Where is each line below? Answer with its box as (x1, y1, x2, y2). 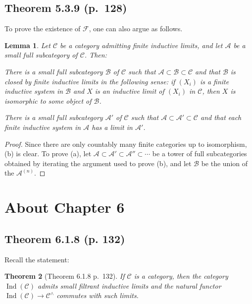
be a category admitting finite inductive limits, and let (60, 40, 223, 50)
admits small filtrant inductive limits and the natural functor (38, 280, 221, 291)
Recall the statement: (4, 254, 69, 264)
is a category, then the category (134, 271, 228, 281)
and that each (200, 112, 242, 122)
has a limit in (92, 122, 133, 132)
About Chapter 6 (4, 197, 125, 217)
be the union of (201, 158, 248, 168)
